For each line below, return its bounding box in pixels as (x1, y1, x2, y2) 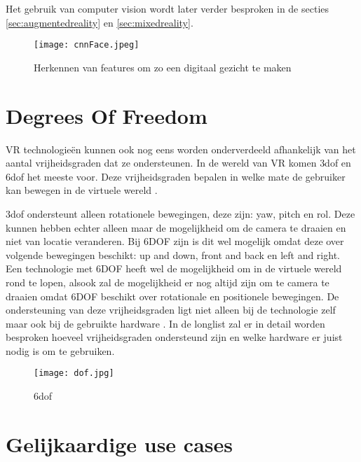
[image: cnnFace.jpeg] (34, 40, 139, 50)
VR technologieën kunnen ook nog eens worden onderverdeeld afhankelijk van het (6, 141, 356, 156)
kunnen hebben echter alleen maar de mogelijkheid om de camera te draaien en (6, 220, 346, 234)
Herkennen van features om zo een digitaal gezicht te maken (34, 59, 292, 74)
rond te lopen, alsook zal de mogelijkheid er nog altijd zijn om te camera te (6, 274, 329, 289)
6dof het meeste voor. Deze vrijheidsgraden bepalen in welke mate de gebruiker (6, 169, 346, 183)
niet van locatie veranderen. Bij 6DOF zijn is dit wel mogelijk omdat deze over (6, 234, 344, 248)
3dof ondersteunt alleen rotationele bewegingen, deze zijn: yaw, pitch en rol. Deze (6, 206, 355, 220)
